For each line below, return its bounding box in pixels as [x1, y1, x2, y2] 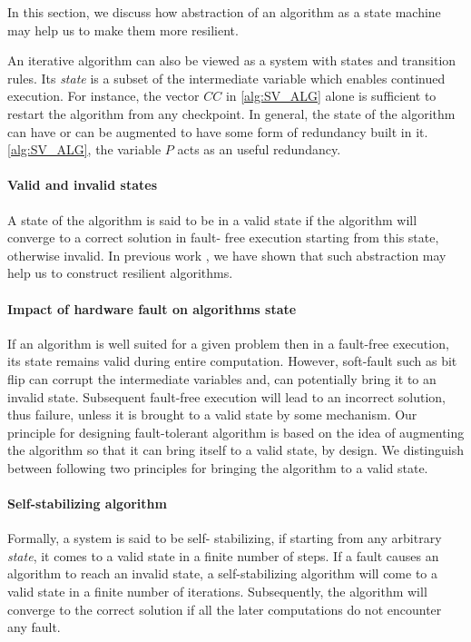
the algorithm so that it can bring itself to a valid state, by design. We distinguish [7, 440, 465, 459]
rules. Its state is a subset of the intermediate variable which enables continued [7, 68, 446, 87]
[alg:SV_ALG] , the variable [7, 140, 162, 159]
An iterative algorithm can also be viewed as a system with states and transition [7, 51, 456, 70]
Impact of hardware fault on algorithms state [7, 299, 297, 318]
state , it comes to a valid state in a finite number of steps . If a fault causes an [7, 546, 439, 565]
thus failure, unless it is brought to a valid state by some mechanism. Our [7, 405, 417, 424]
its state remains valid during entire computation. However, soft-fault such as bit [7, 351, 457, 370]
